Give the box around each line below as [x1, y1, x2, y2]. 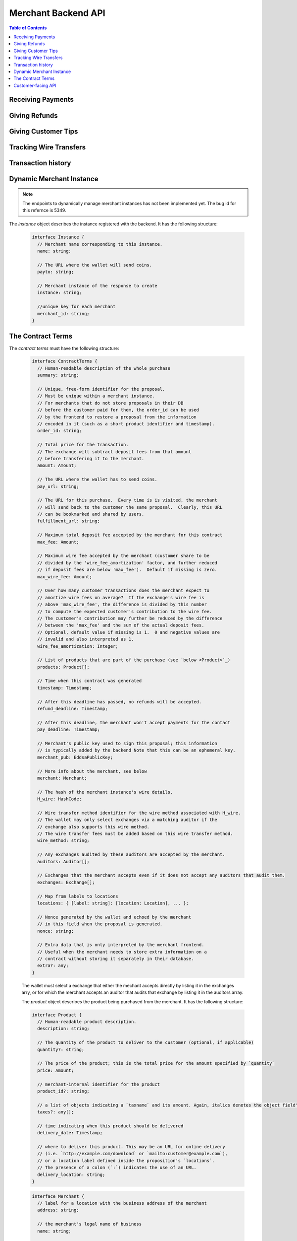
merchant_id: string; [37, 311, 90, 316]
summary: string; [37, 372, 79, 378]
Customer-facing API [13, 82, 56, 88]
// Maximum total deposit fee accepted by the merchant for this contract [37, 532, 223, 538]
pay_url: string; [37, 483, 79, 489]
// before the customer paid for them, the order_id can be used [37, 407, 199, 413]
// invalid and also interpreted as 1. [37, 636, 134, 642]
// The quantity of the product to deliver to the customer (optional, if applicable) [37, 1040, 254, 1045]
